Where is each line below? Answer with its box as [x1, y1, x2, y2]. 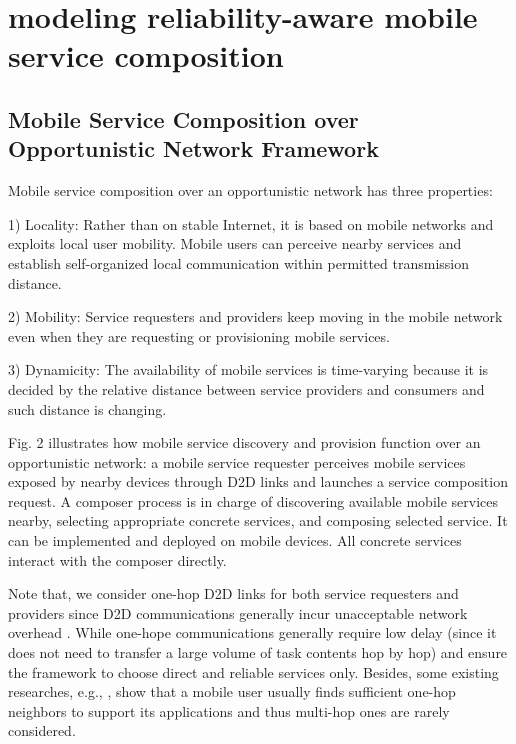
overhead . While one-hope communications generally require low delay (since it [8, 622, 497, 643]
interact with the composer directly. [8, 549, 227, 570]
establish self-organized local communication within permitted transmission [8, 252, 470, 273]
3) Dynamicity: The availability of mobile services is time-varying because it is [8, 359, 489, 380]
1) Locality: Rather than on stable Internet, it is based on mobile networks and [8, 213, 494, 234]
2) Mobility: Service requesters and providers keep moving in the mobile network [8, 306, 503, 327]
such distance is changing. [8, 398, 167, 419]
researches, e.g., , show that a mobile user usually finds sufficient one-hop [8, 681, 456, 702]
